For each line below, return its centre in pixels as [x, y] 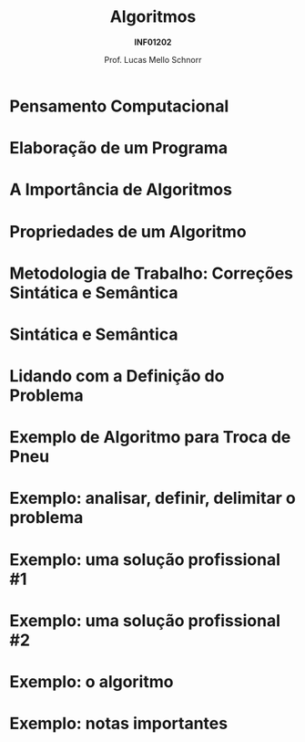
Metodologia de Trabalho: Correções [152, 273]
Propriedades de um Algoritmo [128, 231]
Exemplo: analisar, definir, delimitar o [152, 498]
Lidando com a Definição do [117, 376]
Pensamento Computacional [119, 106]
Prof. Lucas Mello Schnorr [153, 59]
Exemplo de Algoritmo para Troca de [150, 438]
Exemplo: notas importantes [119, 724]
